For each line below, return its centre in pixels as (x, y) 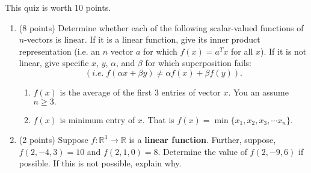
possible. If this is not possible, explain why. (100, 163)
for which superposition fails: (198, 63)
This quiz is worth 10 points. (58, 7)
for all (242, 51)
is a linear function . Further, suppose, (202, 140)
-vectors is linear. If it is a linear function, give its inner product (142, 39)
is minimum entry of (97, 119)
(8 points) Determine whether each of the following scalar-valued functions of (161, 27)
